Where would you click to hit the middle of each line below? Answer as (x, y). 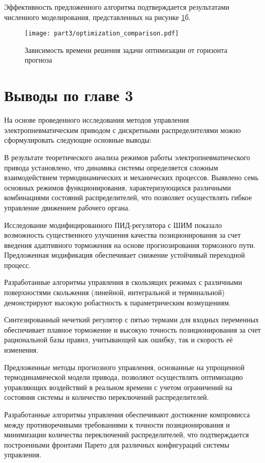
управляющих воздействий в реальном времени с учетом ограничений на (118, 387)
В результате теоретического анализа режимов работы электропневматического (127, 157)
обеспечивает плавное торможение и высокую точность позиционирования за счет (132, 329)
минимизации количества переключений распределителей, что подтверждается (127, 435)
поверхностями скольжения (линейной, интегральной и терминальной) (115, 292)
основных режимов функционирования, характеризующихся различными (118, 187)
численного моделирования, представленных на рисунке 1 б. (97, 17)
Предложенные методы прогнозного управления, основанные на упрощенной (125, 367)
